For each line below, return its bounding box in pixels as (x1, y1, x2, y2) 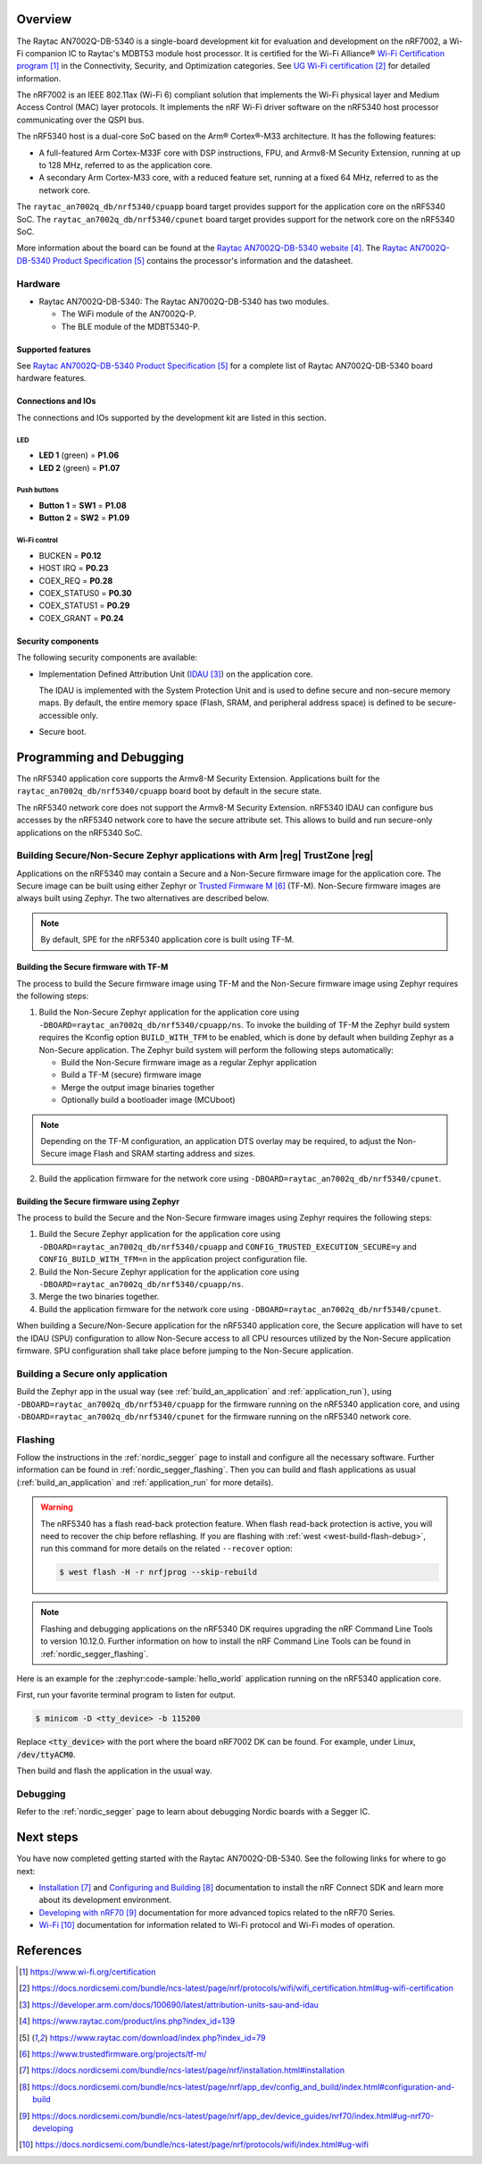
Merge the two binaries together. (38, 1292, 160, 1302)
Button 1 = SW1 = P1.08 (38, 501, 127, 510)
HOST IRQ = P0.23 (38, 563, 109, 574)
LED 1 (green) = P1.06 (38, 450, 120, 460)
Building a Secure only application (16, 1368, 168, 1380)
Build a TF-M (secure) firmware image (61, 1069, 202, 1081)
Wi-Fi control (16, 536, 58, 545)
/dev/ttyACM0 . (16, 1748, 76, 1760)
